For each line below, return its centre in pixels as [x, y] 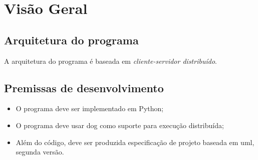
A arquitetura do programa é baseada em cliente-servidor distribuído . [110, 61]
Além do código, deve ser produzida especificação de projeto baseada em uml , [135, 142]
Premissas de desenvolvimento [84, 87]
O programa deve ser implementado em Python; [90, 108]
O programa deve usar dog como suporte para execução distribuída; [120, 125]
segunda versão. [40, 152]
